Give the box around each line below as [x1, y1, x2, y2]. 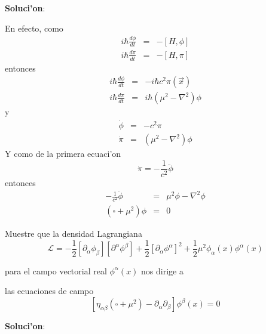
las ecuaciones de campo [5, 284, 94, 297]
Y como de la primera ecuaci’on [5, 147, 121, 160]
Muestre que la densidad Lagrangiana [5, 227, 142, 240]
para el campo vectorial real [5, 264, 107, 277]
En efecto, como [5, 21, 63, 34]
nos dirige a [141, 264, 184, 277]
